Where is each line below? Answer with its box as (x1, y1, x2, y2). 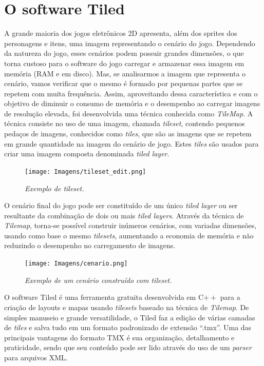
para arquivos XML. (4, 352, 68, 362)
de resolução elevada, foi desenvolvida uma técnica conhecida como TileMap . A (4, 108, 253, 118)
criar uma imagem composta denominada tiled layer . (4, 148, 169, 159)
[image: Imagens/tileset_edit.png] (25, 168, 146, 175)
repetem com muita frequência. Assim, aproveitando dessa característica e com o (4, 88, 258, 98)
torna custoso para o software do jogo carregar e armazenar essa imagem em (4, 57, 244, 68)
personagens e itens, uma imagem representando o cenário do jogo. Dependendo (4, 37, 255, 48)
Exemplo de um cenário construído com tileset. (25, 274, 172, 285)
